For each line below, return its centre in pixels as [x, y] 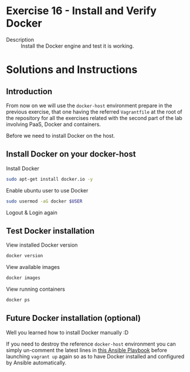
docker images [23, 278]
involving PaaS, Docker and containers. [54, 124]
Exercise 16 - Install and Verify [82, 11]
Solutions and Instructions [72, 70]
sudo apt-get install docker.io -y [50, 179]
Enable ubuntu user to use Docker [47, 190]
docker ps [18, 300]
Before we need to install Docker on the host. [61, 135]
